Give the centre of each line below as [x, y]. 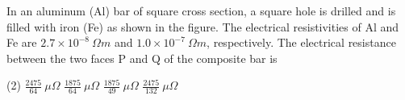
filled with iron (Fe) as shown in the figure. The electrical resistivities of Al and [203, 26]
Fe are [22, 42]
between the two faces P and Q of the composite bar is [142, 58]
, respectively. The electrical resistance [301, 42]
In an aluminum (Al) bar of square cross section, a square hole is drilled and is [201, 10]
